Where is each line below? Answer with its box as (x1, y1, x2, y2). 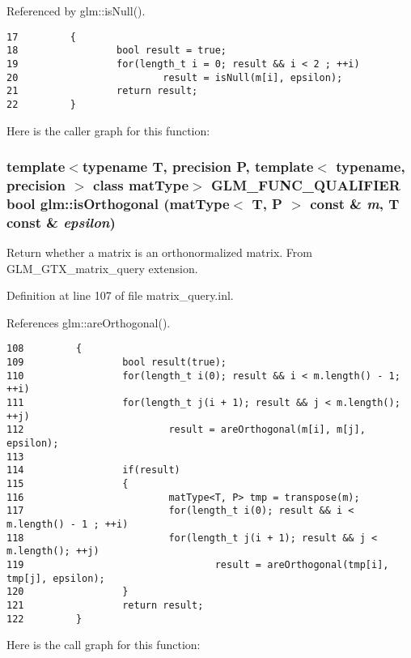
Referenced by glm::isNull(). (6, 2, 146, 19)
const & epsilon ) (6, 211, 116, 232)
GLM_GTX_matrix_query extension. (6, 259, 198, 276)
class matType (93, 174, 189, 194)
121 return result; (6, 599, 204, 611)
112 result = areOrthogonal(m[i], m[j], (6, 424, 366, 436)
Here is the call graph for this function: (6, 636, 201, 653)
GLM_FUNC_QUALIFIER (211, 174, 400, 194)
